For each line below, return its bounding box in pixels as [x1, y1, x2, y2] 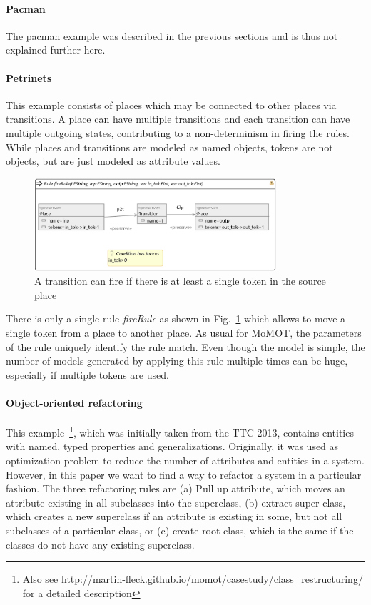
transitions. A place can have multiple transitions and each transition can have [6, 111, 350, 126]
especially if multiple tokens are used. [6, 367, 169, 382]
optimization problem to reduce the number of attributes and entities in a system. [6, 452, 365, 467]
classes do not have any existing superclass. [6, 537, 195, 551]
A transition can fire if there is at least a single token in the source [34, 273, 326, 288]
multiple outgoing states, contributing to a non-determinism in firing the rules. [6, 125, 350, 140]
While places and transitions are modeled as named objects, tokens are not [6, 139, 333, 154]
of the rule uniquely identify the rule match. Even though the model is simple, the [6, 339, 365, 354]
